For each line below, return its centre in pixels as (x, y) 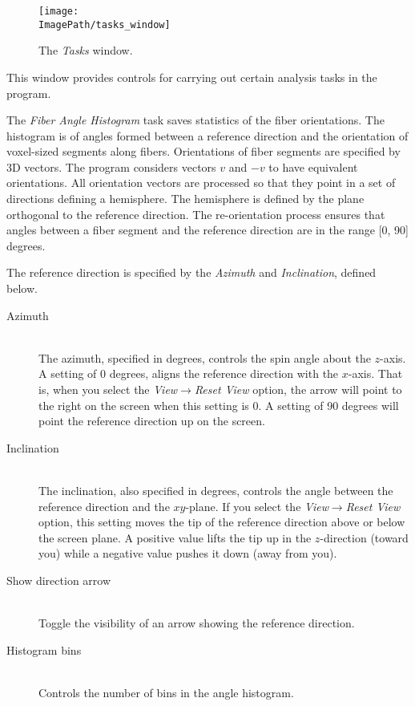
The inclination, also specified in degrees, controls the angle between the (216, 490)
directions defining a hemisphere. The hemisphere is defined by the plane (185, 199)
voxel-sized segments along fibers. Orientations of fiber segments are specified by (203, 151)
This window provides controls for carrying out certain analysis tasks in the (192, 77)
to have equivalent (313, 166)
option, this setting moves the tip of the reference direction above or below (222, 522)
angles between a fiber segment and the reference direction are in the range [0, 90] (208, 230)
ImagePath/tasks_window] (105, 24)
